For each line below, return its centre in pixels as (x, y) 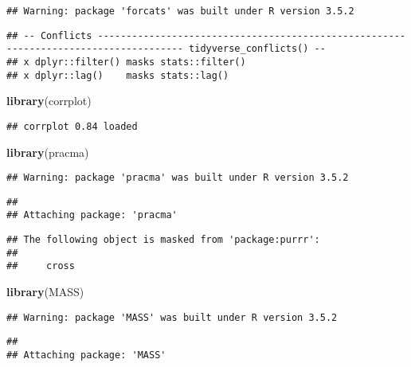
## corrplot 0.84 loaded (72, 126)
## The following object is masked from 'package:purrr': (163, 240)
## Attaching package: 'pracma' (92, 215)
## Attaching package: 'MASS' (86, 355)
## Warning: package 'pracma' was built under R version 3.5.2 (178, 178)
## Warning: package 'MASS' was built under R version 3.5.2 (172, 317)
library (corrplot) (49, 101)
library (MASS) (45, 292)
